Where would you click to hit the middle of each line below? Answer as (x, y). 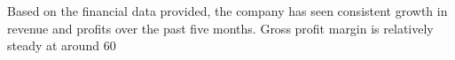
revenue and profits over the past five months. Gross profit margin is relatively (220, 28)
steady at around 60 (62, 45)
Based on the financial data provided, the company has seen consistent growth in (227, 11)
